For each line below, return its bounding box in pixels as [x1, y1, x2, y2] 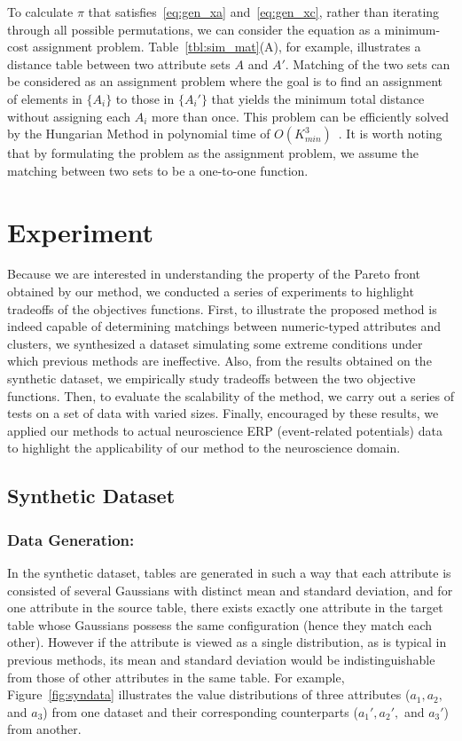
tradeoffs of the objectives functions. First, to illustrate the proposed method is [7, 299, 437, 318]
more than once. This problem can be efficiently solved [151, 106, 450, 125]
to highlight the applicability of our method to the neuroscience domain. [7, 438, 401, 457]
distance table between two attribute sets [7, 54, 231, 73]
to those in [115, 89, 175, 107]
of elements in [7, 89, 82, 107]
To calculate [7, 3, 74, 20]
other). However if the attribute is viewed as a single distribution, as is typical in [7, 633, 447, 651]
